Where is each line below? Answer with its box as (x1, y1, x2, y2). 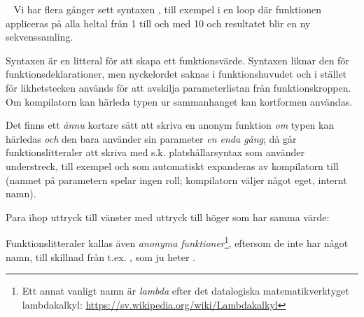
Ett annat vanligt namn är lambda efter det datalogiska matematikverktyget (22, 283, 349, 298)
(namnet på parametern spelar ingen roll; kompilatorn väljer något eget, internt (6, 172, 347, 187)
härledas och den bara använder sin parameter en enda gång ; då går (6, 131, 297, 146)
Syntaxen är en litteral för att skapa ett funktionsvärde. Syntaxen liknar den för (6, 52, 349, 67)
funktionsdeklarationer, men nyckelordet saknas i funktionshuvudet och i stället (6, 66, 347, 81)
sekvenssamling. (6, 29, 73, 44)
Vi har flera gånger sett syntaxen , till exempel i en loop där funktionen (13, 2, 322, 16)
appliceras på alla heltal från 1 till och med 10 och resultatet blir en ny (6, 15, 311, 30)
